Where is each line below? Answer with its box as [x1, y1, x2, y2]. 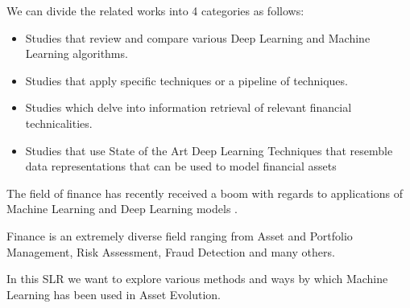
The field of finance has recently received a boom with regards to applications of [6, 184, 403, 201]
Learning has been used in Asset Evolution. [6, 285, 221, 302]
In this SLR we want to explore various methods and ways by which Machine [6, 270, 388, 287]
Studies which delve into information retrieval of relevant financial [25, 99, 352, 116]
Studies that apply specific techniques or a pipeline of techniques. [25, 72, 348, 88]
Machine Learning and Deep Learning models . [6, 200, 238, 217]
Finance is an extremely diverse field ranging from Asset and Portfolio [6, 227, 353, 244]
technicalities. [25, 114, 93, 131]
